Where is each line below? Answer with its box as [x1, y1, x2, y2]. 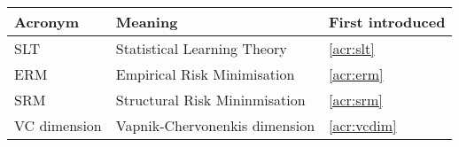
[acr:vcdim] [329, 115, 397, 135]
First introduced [329, 12, 446, 32]
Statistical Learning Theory [115, 38, 287, 58]
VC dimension [14, 115, 102, 135]
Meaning [115, 12, 178, 32]
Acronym [14, 12, 80, 32]
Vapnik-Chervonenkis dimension [115, 115, 315, 135]
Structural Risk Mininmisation [115, 89, 306, 110]
